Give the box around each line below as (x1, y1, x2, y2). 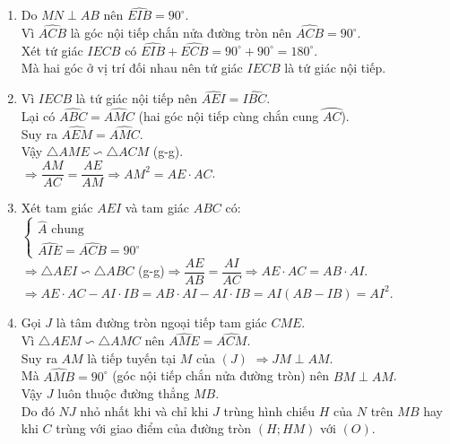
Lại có (21, 107, 56, 126)
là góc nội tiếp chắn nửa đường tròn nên (70, 23, 292, 42)
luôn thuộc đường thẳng (57, 384, 190, 403)
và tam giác (125, 198, 189, 217)
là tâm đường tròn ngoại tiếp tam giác (56, 313, 267, 332)
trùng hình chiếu (223, 401, 316, 420)
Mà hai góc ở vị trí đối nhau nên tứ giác (21, 58, 243, 77)
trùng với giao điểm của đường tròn (56, 419, 252, 438)
